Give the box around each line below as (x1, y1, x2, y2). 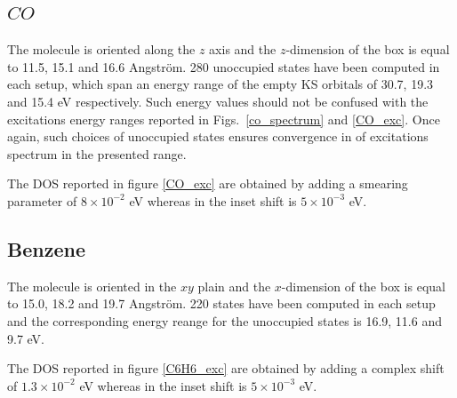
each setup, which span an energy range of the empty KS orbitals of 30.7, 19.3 (7, 75, 434, 93)
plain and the (197, 276, 271, 295)
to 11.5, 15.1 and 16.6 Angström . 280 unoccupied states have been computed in (7, 57, 440, 76)
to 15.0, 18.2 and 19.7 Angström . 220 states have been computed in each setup (7, 294, 436, 313)
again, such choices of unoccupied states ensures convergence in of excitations (7, 127, 429, 146)
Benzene (7, 235, 85, 262)
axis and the (209, 40, 277, 59)
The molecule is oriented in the (7, 276, 177, 295)
